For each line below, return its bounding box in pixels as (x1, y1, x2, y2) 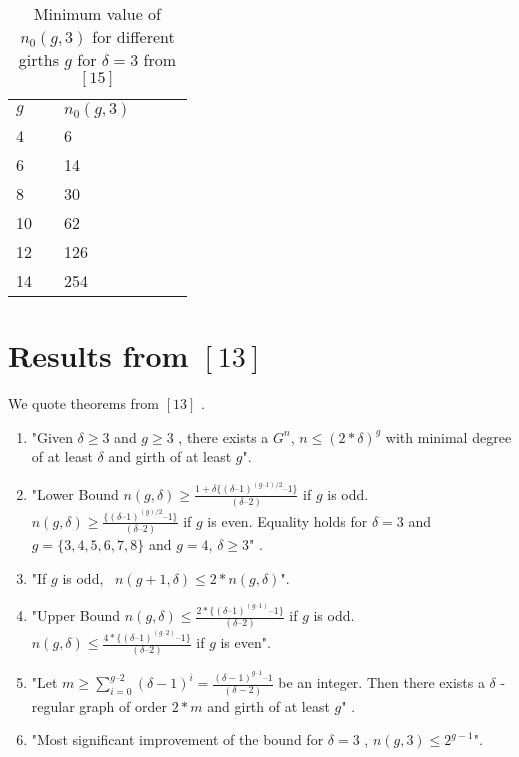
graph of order (79, 695, 167, 716)
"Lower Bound (31, 483, 119, 504)
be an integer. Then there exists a (278, 672, 485, 693)
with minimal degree (385, 426, 512, 447)
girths (18, 48, 59, 71)
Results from (8, 335, 189, 376)
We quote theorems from (8, 393, 160, 414)
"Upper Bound (31, 605, 121, 626)
